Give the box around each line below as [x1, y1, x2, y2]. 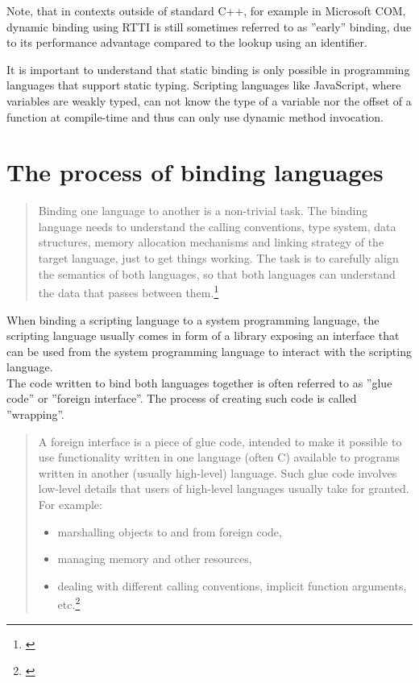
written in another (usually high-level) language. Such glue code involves [38, 464, 397, 481]
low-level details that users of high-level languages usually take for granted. [38, 480, 409, 497]
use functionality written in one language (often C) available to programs [38, 449, 400, 466]
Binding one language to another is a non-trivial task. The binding [38, 202, 368, 219]
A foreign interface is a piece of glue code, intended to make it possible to [38, 433, 402, 449]
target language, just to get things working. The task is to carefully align [38, 250, 399, 267]
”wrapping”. [6, 406, 65, 423]
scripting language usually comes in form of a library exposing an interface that [6, 327, 400, 344]
